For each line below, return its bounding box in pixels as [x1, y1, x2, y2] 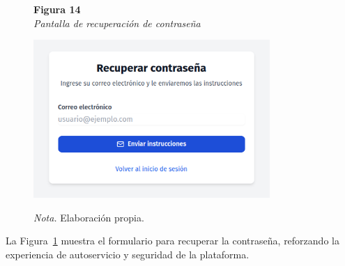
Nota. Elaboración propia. [33, 210, 144, 224]
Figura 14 [33, 2, 81, 16]
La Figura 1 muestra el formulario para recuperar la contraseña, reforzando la [6, 233, 339, 248]
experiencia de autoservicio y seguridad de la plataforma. [6, 247, 250, 261]
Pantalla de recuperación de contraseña [33, 15, 201, 30]
